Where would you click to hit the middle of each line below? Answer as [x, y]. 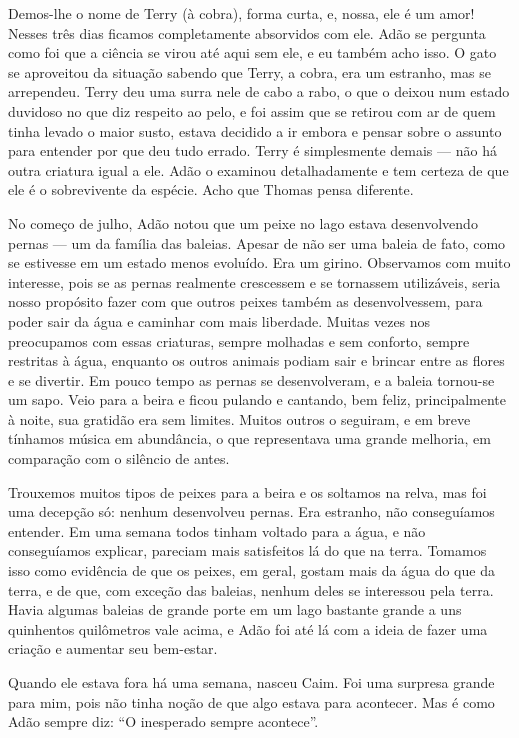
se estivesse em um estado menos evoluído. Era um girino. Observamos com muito [259, 262]
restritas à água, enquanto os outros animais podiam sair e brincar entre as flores [256, 360]
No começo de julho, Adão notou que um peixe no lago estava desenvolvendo [243, 222]
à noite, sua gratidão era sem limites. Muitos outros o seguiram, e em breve [239, 418]
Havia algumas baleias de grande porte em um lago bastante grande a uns [235, 609]
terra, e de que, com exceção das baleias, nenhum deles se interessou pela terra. [251, 589]
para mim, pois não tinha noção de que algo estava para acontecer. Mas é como [251, 701]
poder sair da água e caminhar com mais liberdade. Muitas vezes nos [219, 320]
